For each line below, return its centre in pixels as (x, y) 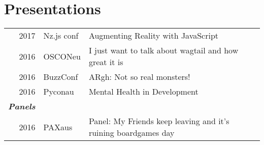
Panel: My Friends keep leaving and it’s (159, 121)
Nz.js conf (61, 36)
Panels (22, 106)
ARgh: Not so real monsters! (139, 77)
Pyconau (59, 92)
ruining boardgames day (131, 133)
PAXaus (58, 127)
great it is (106, 62)
